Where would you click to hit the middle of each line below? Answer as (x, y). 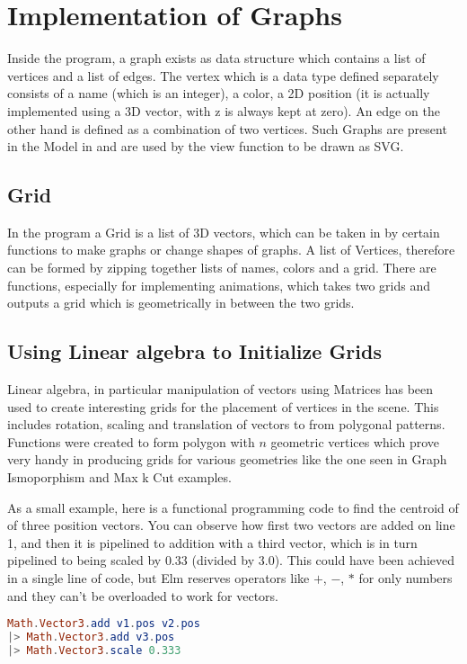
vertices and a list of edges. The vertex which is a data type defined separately (223, 75)
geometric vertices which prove (355, 441)
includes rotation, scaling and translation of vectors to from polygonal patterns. (226, 424)
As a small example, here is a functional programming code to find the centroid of (233, 507)
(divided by (223, 560)
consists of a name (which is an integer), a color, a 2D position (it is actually (219, 93)
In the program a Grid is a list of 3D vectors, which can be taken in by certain (224, 232)
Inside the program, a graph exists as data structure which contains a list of (216, 58)
